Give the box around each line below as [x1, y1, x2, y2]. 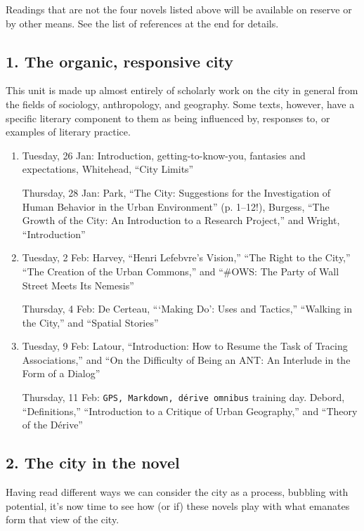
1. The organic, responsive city [6, 50, 234, 72]
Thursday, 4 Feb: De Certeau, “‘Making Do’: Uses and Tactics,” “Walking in [22, 301, 353, 316]
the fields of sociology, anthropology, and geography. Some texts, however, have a [6, 96, 355, 111]
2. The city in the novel [6, 452, 180, 473]
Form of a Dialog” [22, 366, 100, 381]
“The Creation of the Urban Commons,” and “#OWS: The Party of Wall [22, 263, 339, 278]
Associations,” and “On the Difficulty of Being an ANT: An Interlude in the [22, 352, 351, 367]
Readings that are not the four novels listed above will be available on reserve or [6, 2, 352, 16]
